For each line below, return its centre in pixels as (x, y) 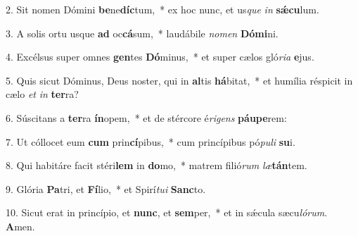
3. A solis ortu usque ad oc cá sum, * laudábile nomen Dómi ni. (142, 33)
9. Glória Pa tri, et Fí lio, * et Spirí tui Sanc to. (106, 188)
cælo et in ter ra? (42, 94)
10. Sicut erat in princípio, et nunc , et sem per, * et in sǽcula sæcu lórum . (167, 212)
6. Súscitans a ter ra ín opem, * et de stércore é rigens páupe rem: (146, 117)
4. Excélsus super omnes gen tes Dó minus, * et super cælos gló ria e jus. (160, 57)
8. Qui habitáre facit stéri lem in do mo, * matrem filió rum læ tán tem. (156, 165)
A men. (20, 226)
